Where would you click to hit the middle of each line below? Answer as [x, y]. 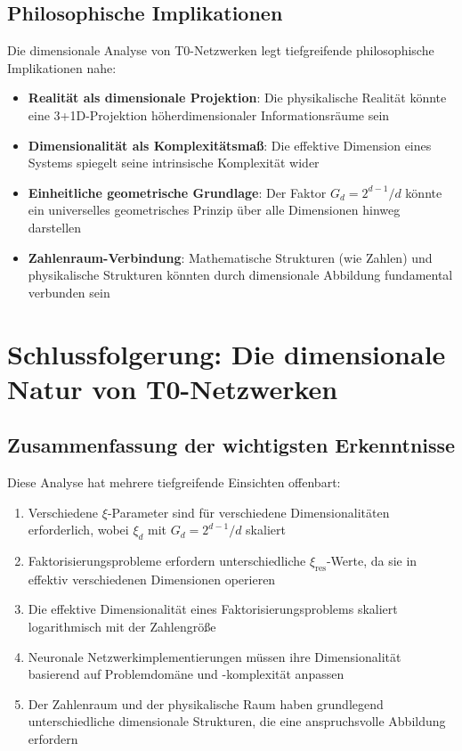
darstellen [55, 227]
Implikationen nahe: [62, 67]
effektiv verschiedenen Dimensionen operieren [152, 579]
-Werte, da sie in [372, 561]
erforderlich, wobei [78, 530]
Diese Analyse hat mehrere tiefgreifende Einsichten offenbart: [174, 482]
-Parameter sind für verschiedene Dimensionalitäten [248, 512]
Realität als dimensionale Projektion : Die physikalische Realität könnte [237, 98]
